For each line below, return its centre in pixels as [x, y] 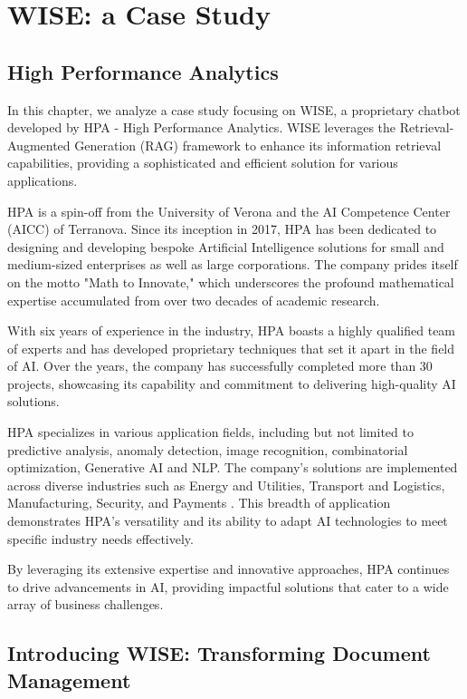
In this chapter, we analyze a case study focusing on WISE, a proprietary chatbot [234, 109]
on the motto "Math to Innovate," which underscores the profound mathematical [231, 282]
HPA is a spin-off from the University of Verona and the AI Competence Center [229, 211]
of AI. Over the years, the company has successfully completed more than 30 [220, 366]
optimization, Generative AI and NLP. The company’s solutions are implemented [233, 467]
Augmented [39, 145]
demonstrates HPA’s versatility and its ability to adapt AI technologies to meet [228, 521]
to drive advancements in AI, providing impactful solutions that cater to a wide [228, 586]
